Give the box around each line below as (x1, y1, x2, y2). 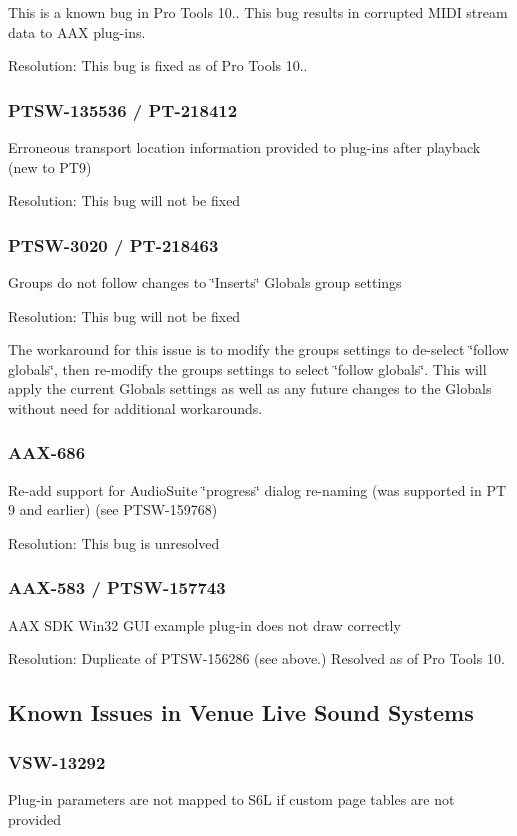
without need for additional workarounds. (8, 397, 263, 418)
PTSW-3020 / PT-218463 (8, 232, 219, 257)
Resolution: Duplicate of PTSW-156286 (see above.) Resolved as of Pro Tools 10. (8, 648, 505, 669)
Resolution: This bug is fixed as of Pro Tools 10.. (8, 55, 308, 76)
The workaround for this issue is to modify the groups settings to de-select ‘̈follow (8, 339, 509, 360)
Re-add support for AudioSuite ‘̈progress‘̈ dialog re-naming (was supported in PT (8, 479, 507, 500)
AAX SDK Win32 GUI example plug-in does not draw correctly (8, 614, 401, 635)
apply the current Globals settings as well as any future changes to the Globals (8, 378, 492, 399)
